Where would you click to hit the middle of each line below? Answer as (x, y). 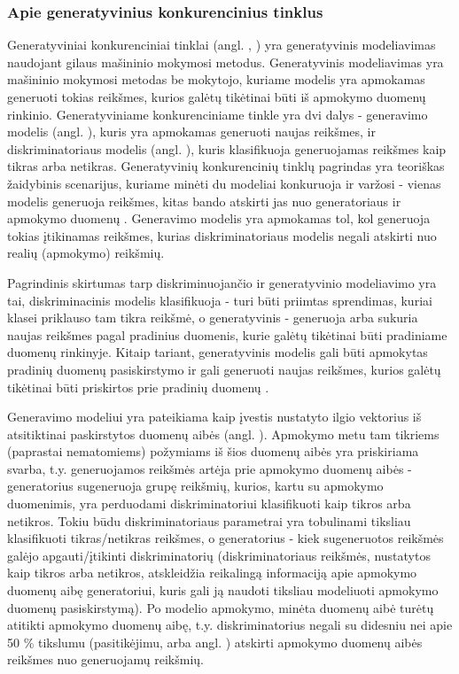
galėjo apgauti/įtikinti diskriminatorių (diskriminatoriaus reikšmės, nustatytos (219, 555)
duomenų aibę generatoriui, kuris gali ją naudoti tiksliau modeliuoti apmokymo (223, 590)
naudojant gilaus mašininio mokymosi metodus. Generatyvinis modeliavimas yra (226, 62)
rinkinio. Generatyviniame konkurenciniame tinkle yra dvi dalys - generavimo (218, 114)
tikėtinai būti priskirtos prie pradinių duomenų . (138, 387)
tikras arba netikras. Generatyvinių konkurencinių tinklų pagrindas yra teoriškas (226, 166)
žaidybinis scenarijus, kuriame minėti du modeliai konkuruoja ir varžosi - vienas (224, 183)
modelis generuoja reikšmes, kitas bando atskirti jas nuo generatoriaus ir (204, 201)
